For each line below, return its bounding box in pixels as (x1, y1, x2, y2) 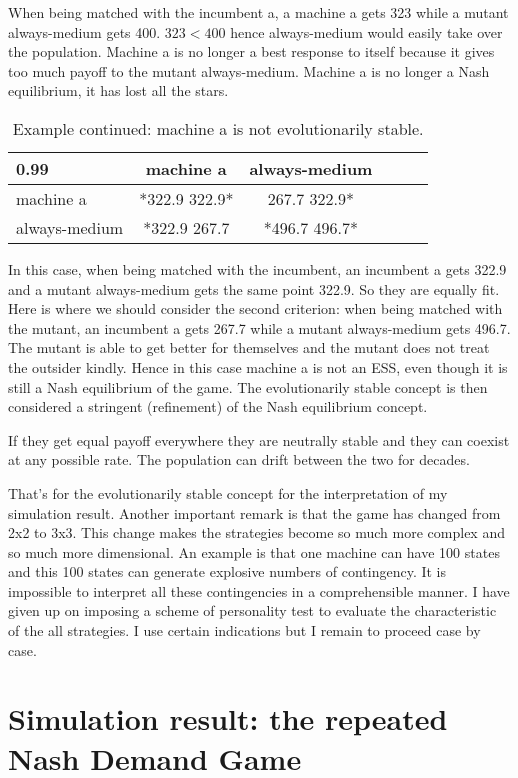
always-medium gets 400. (8, 21, 161, 42)
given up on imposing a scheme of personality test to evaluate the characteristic (8, 600, 497, 621)
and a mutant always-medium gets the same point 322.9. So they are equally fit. (8, 278, 500, 299)
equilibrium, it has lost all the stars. (8, 80, 229, 101)
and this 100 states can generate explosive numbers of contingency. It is (8, 561, 447, 582)
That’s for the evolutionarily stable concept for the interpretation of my (8, 482, 448, 503)
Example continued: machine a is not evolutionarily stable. (12, 116, 424, 140)
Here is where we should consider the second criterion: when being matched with (8, 298, 503, 319)
